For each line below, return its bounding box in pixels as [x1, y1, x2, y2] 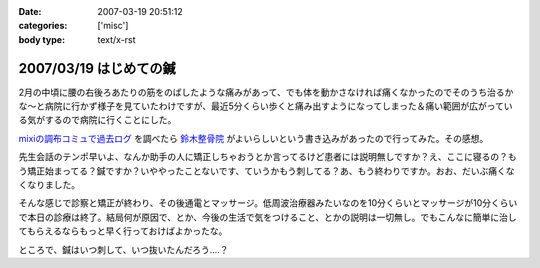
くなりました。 [18, 179, 80, 191]
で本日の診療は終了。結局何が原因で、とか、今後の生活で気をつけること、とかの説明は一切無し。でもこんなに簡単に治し [18, 211, 517, 223]
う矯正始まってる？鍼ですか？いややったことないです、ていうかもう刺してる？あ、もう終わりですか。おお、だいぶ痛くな [18, 165, 515, 177]
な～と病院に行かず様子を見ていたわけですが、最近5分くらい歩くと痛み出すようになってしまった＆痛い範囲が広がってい [18, 100, 514, 112]
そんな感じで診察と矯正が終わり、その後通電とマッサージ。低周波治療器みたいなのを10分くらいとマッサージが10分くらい [18, 197, 518, 209]
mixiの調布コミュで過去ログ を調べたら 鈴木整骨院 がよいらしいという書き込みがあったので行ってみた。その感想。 [18, 132, 489, 144]
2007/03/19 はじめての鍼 [18, 60, 177, 77]
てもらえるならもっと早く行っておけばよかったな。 [18, 225, 228, 237]
